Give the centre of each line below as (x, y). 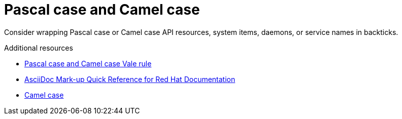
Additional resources (39, 48)
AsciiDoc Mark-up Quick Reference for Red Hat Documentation (130, 79)
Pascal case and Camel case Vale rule (88, 63)
